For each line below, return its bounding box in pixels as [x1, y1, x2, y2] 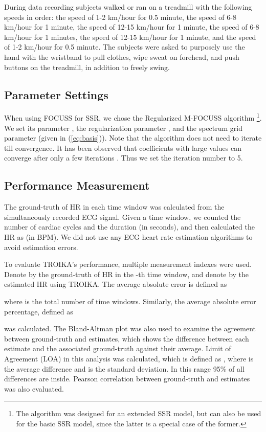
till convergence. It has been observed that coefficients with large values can [4, 142, 241, 153]
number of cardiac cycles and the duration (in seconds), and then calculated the [4, 221, 255, 232]
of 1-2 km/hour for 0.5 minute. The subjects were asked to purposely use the [4, 41, 245, 52]
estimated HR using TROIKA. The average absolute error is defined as [4, 279, 227, 289]
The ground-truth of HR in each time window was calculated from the [4, 201, 225, 212]
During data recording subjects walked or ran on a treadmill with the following [4, 2, 252, 12]
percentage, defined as [4, 306, 73, 316]
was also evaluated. [4, 383, 64, 394]
